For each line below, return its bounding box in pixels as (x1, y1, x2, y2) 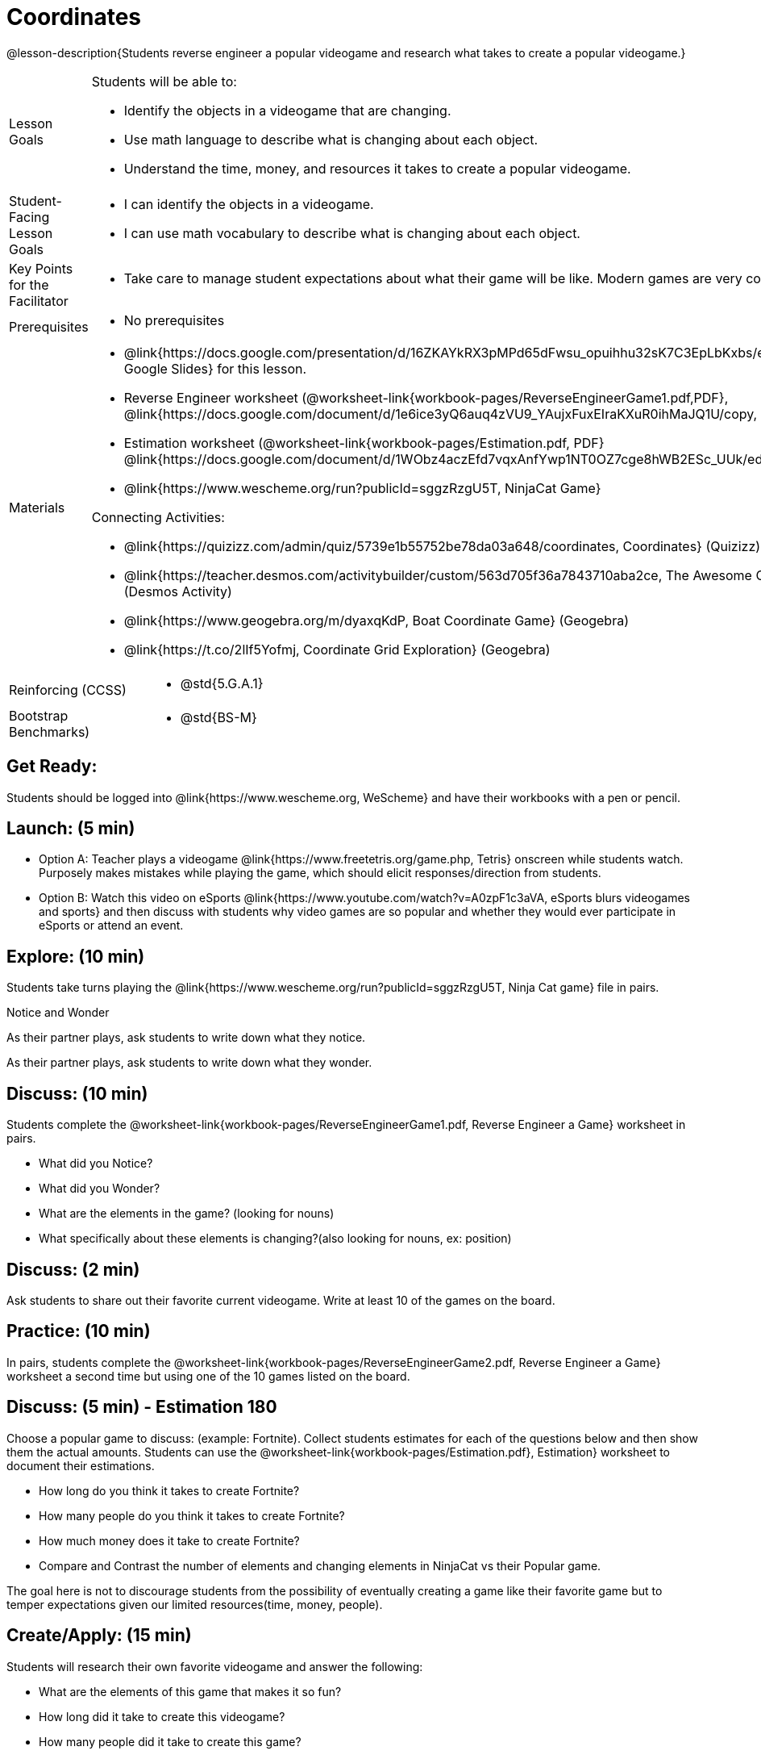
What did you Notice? (39, 1156, 153, 1171)
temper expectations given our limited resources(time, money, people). (6, 1597, 383, 1611)
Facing (9, 208, 50, 225)
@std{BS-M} (180, 708, 257, 725)
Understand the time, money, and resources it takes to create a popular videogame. (123, 160, 631, 177)
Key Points (9, 260, 73, 277)
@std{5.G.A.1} (180, 675, 264, 692)
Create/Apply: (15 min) (6, 1625, 192, 1646)
